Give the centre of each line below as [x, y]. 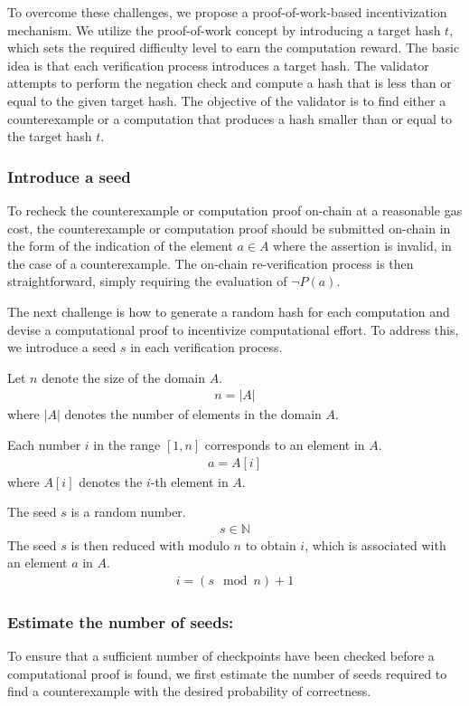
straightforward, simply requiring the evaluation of [147, 281]
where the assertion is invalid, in [362, 246]
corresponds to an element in [285, 444]
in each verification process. [206, 347]
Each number [44, 444]
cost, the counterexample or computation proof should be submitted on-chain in [229, 228]
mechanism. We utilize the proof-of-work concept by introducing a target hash [224, 29]
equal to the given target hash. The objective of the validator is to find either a [227, 100]
